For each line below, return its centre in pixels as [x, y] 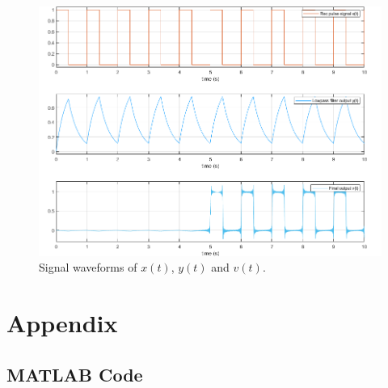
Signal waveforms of [88, 267]
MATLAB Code [75, 374]
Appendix [62, 323]
